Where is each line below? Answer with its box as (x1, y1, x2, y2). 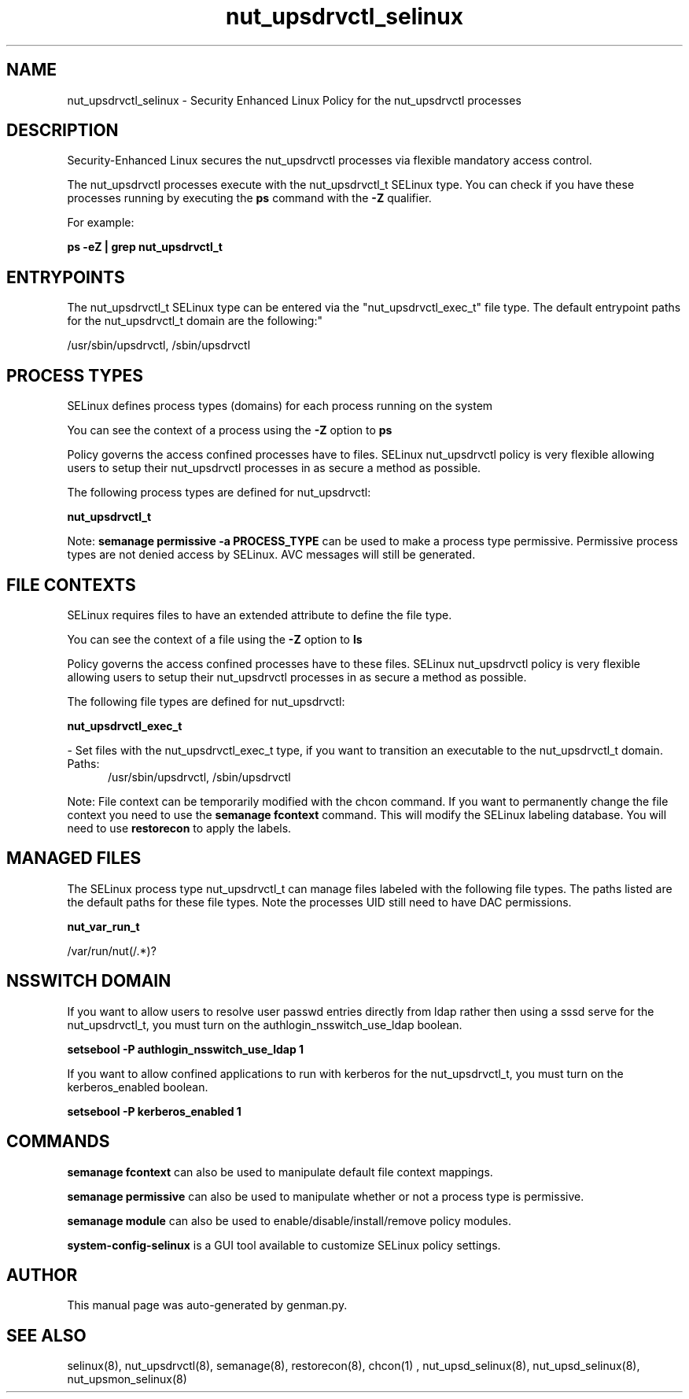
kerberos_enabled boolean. (67, 1080, 208, 1094)
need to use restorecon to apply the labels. (67, 821, 292, 835)
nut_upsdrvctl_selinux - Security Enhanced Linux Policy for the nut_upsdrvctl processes (67, 93, 521, 107)
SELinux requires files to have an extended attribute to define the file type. (67, 607, 452, 622)
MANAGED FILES (6, 848, 142, 869)
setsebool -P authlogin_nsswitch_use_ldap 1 (67, 1042, 304, 1056)
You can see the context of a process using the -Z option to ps (67, 423, 392, 437)
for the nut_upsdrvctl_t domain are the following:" (67, 314, 323, 328)
